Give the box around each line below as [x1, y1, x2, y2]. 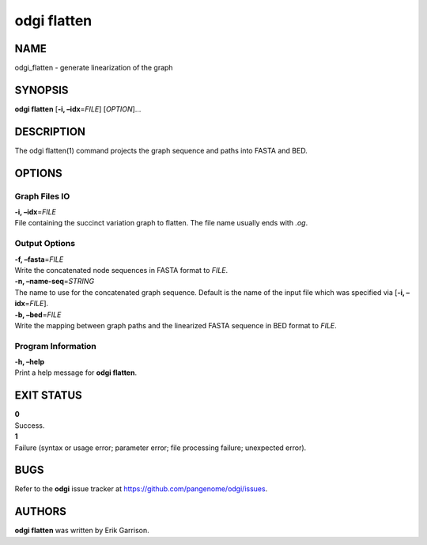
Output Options [14, 238, 75, 249]
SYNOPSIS [14, 83, 69, 97]
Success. [14, 420, 45, 430]
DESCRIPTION [14, 125, 86, 138]
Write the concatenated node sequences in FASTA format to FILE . [14, 265, 229, 274]
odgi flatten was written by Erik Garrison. [14, 526, 149, 536]
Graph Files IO [14, 191, 70, 202]
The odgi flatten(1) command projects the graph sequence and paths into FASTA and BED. [14, 146, 308, 155]
